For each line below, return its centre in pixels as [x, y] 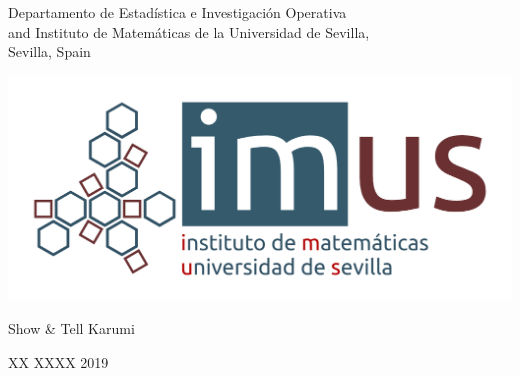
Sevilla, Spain [49, 51]
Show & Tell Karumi [71, 328]
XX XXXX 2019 [58, 361]
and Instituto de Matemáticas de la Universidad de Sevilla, [189, 31]
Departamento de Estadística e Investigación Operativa [177, 12]
